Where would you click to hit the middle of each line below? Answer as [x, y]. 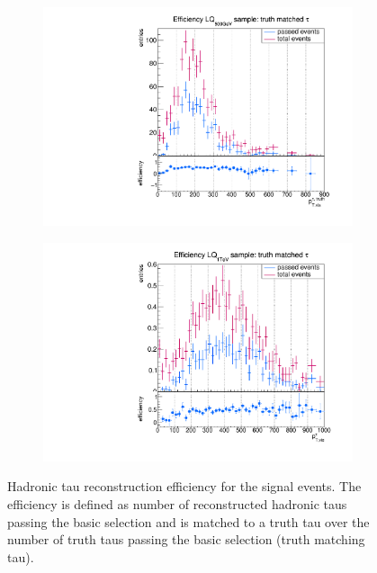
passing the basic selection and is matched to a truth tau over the [188, 521]
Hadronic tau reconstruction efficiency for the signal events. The [184, 486]
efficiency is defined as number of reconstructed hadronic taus [177, 504]
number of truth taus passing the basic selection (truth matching [186, 539]
